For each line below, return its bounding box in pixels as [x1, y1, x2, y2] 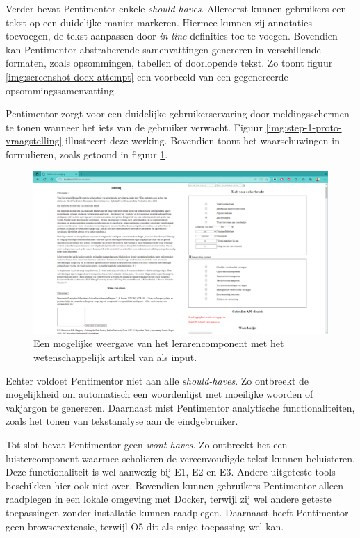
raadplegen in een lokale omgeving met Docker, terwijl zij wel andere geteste [6, 491, 332, 506]
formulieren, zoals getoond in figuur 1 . [6, 146, 168, 161]
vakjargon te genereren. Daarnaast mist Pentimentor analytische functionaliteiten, [6, 400, 355, 414]
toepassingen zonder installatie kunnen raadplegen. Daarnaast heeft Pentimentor [6, 505, 349, 520]
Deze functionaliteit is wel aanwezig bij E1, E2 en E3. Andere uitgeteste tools [6, 464, 336, 479]
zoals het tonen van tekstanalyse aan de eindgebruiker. [6, 414, 238, 428]
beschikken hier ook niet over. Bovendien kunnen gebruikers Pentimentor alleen [6, 478, 344, 492]
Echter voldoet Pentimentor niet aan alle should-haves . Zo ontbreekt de [6, 373, 309, 387]
